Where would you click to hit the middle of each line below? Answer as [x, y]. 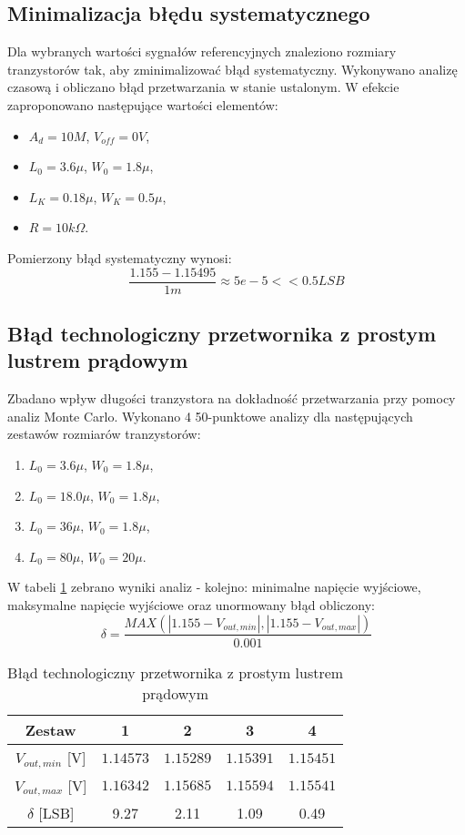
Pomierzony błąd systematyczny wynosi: [120, 257]
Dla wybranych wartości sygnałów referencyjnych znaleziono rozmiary [202, 51]
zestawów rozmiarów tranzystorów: [104, 434]
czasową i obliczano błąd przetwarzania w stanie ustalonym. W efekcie [203, 87]
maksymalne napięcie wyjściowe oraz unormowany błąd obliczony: [191, 604]
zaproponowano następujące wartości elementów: [143, 104]
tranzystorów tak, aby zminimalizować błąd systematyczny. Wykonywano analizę [232, 69]
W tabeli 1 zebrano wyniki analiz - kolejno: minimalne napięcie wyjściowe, [214, 587]
